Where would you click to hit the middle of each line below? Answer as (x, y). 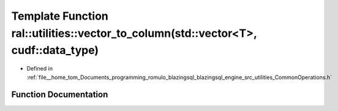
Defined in (40, 69)
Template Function (60, 16)
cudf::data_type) (55, 51)
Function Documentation (60, 95)
